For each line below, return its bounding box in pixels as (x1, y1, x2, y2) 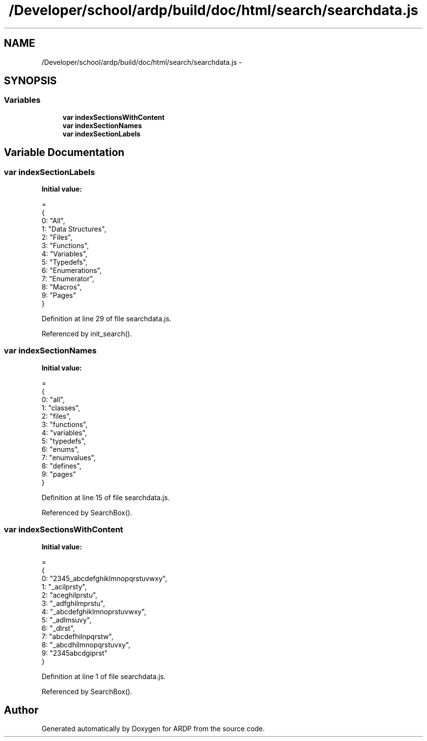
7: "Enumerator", (41, 274, 95, 283)
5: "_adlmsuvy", (41, 615, 92, 624)
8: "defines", (41, 461, 81, 470)
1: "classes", (41, 403, 80, 412)
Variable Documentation (4, 146, 125, 159)
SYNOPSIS (4, 75, 57, 87)
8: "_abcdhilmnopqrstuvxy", (41, 640, 131, 649)
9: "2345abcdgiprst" (41, 648, 108, 657)
